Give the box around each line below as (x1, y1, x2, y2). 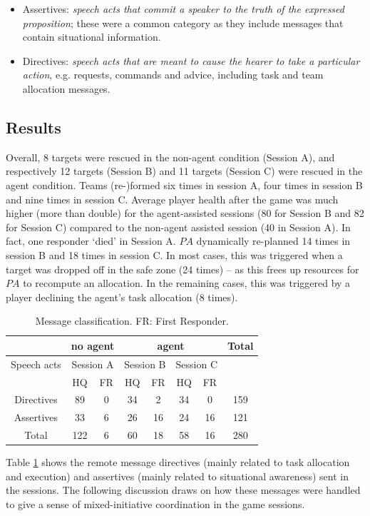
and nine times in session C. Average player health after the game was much (6, 191, 339, 206)
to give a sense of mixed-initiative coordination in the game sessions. (6, 496, 305, 511)
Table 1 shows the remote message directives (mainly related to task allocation (6, 455, 350, 470)
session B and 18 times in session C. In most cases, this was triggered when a (6, 247, 343, 262)
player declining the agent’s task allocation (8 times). (6, 289, 238, 304)
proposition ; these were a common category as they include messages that (22, 15, 344, 30)
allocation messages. (22, 81, 111, 96)
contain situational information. (22, 29, 161, 44)
